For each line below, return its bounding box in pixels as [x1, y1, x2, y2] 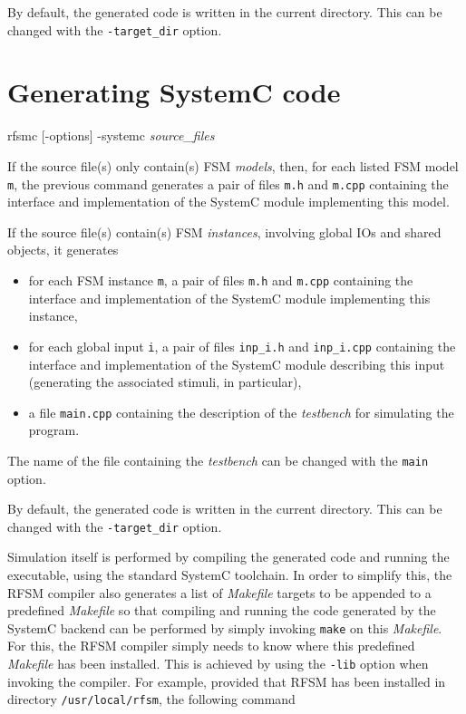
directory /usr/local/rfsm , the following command [7, 690, 296, 709]
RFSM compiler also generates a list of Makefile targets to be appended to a [7, 583, 432, 602]
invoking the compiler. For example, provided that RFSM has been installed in [7, 671, 446, 690]
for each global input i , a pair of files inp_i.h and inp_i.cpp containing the [28, 336, 456, 355]
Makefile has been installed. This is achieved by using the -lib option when [7, 654, 429, 673]
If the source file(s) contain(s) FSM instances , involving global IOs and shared [7, 222, 442, 241]
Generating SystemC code [7, 73, 341, 111]
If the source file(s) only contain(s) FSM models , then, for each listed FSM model [7, 156, 459, 175]
